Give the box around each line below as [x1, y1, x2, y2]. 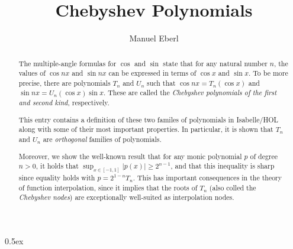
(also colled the [209, 182, 256, 192]
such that [147, 77, 176, 88]
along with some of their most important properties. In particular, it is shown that [18, 124, 273, 134]
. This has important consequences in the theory [133, 173, 282, 182]
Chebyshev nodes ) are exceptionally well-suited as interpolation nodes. [18, 192, 234, 202]
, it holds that [36, 161, 79, 171]
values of [18, 68, 46, 78]
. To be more [248, 68, 288, 78]
